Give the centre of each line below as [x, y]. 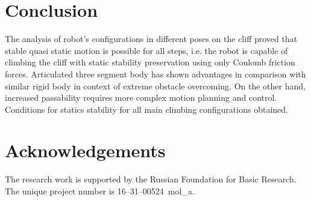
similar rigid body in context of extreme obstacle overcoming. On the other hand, [155, 85]
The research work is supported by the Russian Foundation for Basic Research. [151, 179]
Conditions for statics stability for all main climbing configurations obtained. [146, 109]
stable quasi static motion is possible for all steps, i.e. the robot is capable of [146, 50]
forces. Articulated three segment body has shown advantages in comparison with [155, 73]
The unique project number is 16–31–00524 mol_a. [100, 191]
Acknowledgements [85, 150]
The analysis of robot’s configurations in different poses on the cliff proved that [151, 39]
